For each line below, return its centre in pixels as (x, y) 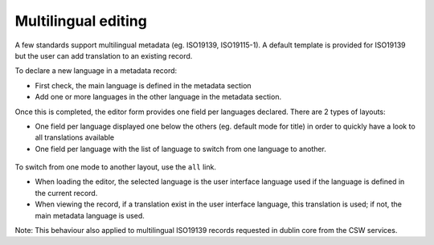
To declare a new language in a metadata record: (96, 71)
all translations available (75, 137)
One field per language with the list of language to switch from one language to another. (181, 149)
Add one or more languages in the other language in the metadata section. (158, 97)
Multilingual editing (81, 21)
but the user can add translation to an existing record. (104, 55)
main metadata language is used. (90, 215)
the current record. (66, 193)
